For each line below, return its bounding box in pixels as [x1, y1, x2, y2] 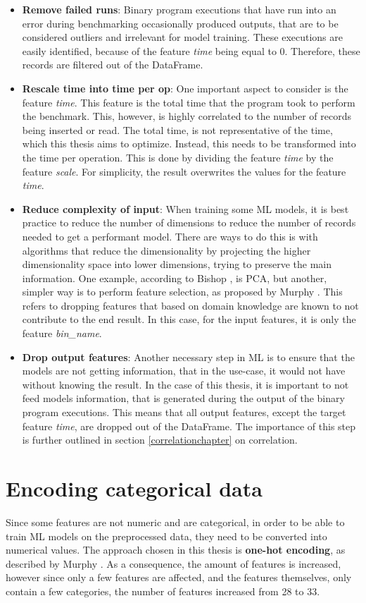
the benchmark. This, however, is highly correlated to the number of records [22, 109, 351, 123]
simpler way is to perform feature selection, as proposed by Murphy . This [22, 284, 343, 299]
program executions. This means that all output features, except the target [22, 405, 346, 420]
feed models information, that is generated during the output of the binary [22, 391, 345, 406]
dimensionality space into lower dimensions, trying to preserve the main [22, 257, 332, 272]
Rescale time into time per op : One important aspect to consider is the [22, 80, 348, 95]
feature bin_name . [22, 326, 102, 341]
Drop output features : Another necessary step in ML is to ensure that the [22, 349, 355, 364]
